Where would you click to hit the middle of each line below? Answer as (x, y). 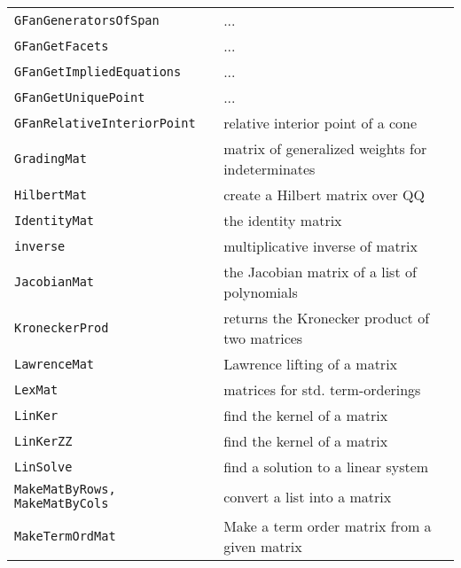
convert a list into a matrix (308, 496)
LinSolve (43, 467)
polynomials (261, 292)
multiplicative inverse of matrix (321, 246)
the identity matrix (283, 220)
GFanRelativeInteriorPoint (105, 123)
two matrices (263, 338)
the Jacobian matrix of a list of (320, 272)
